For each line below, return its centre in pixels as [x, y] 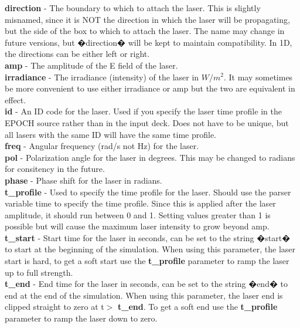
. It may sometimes [258, 77]
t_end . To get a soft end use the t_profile [198, 307]
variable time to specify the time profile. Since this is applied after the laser [140, 203]
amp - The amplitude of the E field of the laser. [91, 65]
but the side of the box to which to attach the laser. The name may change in [145, 31]
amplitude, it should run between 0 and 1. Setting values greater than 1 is [138, 214]
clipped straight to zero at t [54, 307]
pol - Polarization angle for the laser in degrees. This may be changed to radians [150, 157]
